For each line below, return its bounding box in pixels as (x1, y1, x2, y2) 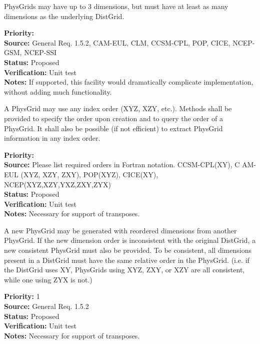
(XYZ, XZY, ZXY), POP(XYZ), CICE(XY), (20, 169, 158, 179)
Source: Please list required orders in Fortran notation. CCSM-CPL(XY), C (4, 159, 240, 170)
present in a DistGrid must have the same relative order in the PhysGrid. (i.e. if (4, 254, 249, 265)
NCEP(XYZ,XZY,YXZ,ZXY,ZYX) (4, 179, 111, 189)
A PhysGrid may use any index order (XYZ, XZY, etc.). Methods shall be (4, 103, 232, 114)
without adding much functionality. (4, 86, 112, 97)
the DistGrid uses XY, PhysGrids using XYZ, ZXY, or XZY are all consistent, (4, 264, 245, 275)
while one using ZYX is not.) (4, 274, 92, 284)
